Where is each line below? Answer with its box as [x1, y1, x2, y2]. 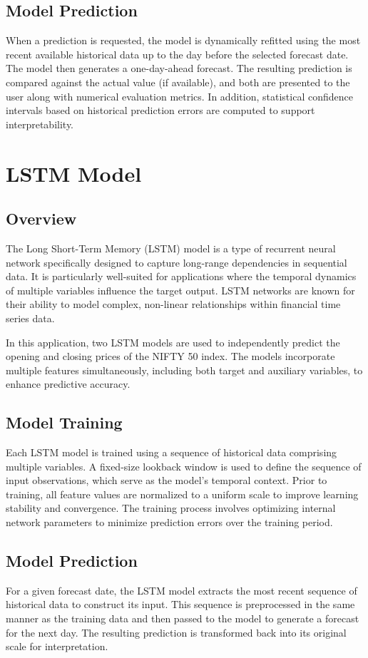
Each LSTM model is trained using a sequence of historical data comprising [6, 445, 337, 460]
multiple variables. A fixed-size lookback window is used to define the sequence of [6, 458, 362, 473]
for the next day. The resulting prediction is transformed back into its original [6, 624, 347, 639]
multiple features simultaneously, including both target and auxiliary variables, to [6, 362, 363, 377]
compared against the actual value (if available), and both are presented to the [6, 74, 350, 89]
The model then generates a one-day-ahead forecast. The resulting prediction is [6, 61, 352, 76]
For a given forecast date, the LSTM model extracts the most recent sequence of [6, 582, 357, 597]
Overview [6, 207, 77, 230]
